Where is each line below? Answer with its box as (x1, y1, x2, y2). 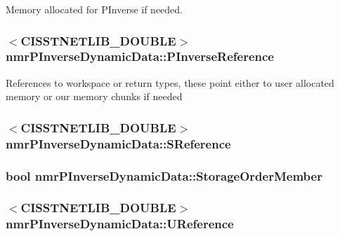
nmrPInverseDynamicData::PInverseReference (6, 48, 274, 65)
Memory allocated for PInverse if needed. (6, 2, 183, 16)
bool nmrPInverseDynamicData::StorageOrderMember (6, 167, 322, 184)
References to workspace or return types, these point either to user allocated (6, 75, 334, 90)
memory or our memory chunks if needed (6, 89, 183, 104)
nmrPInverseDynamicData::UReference (6, 215, 234, 232)
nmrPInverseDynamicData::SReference (6, 134, 231, 152)
